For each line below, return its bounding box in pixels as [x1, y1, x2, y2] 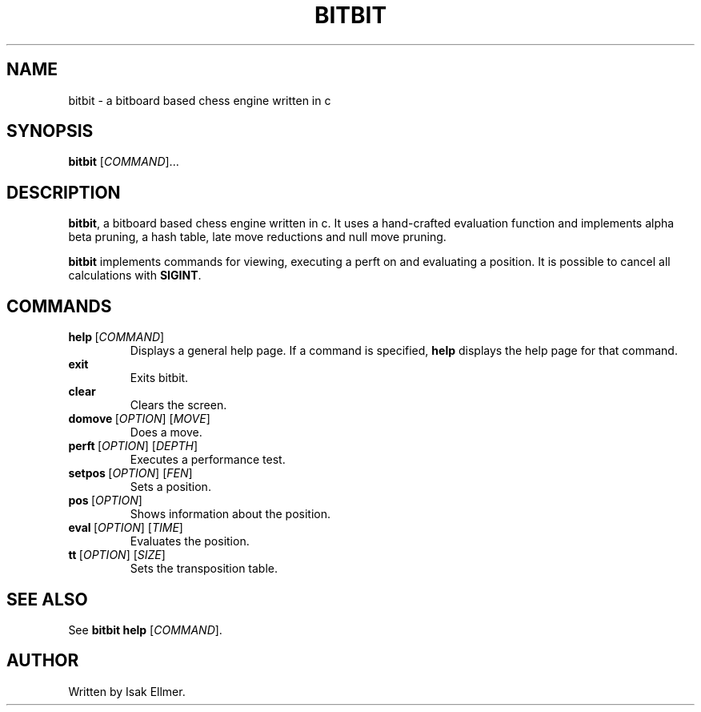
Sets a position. [130, 480, 211, 494]
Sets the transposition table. [130, 561, 278, 576]
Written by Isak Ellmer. [68, 684, 186, 698]
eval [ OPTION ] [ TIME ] [68, 521, 183, 535]
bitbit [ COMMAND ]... [68, 155, 179, 169]
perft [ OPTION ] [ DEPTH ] [68, 439, 198, 453]
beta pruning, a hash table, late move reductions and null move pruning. [68, 230, 447, 244]
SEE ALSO [6, 589, 88, 609]
